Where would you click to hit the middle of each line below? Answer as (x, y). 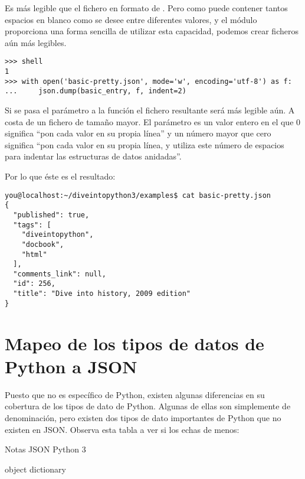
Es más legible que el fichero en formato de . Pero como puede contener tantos (146, 8)
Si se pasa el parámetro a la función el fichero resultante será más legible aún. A (150, 110)
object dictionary (35, 469)
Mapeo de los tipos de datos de (135, 343)
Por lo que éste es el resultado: (60, 176)
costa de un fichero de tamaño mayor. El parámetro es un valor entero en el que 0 (153, 121)
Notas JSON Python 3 (45, 449)
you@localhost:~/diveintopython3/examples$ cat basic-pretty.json (138, 195)
